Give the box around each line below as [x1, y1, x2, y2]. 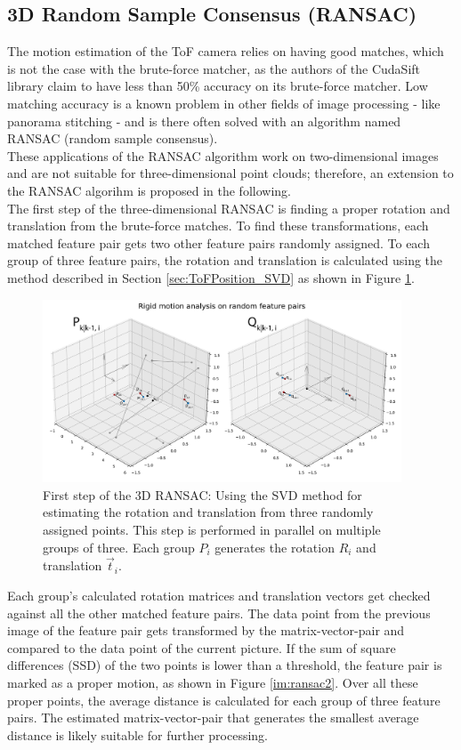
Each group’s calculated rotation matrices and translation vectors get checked [7, 586, 431, 605]
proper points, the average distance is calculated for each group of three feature [7, 690, 441, 709]
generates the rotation [214, 537, 335, 556]
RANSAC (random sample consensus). [7, 129, 218, 148]
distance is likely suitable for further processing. [7, 725, 269, 744]
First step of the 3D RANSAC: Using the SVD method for [43, 485, 362, 504]
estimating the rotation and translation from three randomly [43, 503, 374, 521]
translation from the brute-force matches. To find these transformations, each [7, 216, 429, 235]
